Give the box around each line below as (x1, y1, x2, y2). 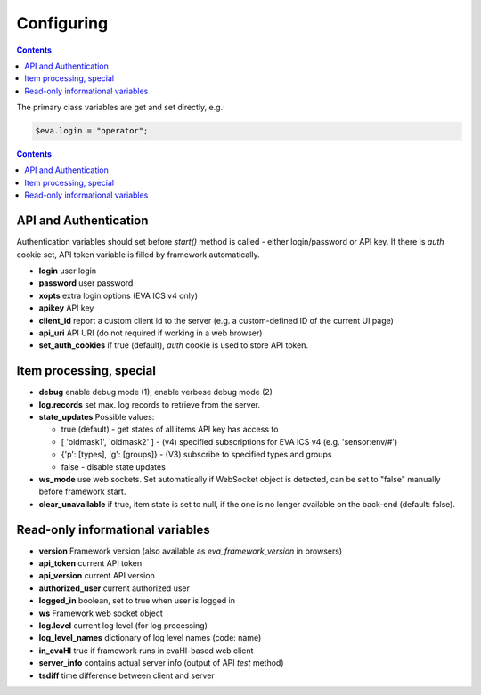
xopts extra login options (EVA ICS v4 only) (38, 290, 199, 301)
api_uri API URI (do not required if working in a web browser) (38, 327, 263, 338)
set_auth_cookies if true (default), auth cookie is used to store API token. (38, 340, 309, 351)
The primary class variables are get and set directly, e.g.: (16, 102, 226, 113)
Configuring (16, 13, 109, 33)
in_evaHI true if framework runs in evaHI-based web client (38, 645, 254, 656)
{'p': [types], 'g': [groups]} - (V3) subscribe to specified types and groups (61, 449, 332, 460)
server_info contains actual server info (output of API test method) (38, 658, 284, 668)
